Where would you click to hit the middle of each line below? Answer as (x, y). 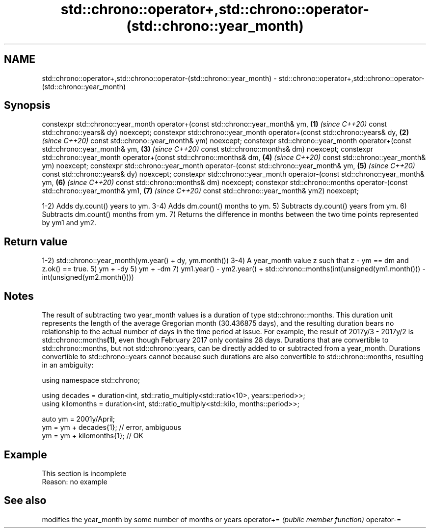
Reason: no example (75, 481)
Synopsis (27, 106)
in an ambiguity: (68, 365)
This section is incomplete (84, 473)
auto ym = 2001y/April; (78, 419)
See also (25, 501)
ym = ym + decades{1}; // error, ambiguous (112, 427)
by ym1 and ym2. (69, 223)
